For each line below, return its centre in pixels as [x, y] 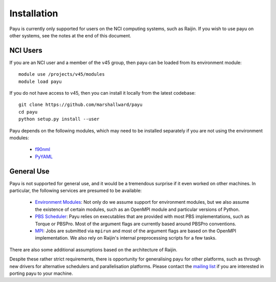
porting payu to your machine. [41, 273]
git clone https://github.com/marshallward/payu [80, 105]
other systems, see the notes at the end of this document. [70, 35]
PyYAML [44, 157]
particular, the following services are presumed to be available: [76, 191]
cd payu [28, 112]
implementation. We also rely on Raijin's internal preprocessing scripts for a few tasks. [126, 238]
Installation [34, 13]
